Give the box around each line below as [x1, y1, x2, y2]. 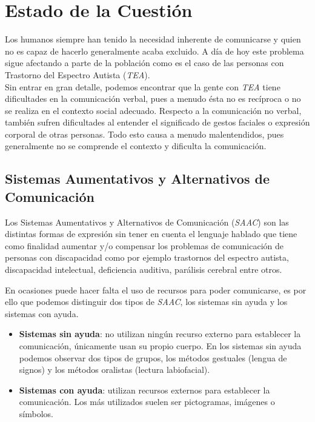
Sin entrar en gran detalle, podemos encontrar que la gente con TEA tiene [5, 80, 280, 93]
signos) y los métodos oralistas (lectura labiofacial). [19, 363, 210, 376]
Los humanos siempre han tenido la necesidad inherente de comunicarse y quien [5, 33, 301, 45]
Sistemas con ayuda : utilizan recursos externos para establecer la [19, 383, 270, 396]
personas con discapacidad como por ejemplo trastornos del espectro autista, [5, 251, 289, 264]
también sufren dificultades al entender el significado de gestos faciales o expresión [5, 116, 310, 129]
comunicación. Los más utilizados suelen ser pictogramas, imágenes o [19, 395, 275, 408]
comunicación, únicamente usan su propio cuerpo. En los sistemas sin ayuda [19, 340, 302, 352]
